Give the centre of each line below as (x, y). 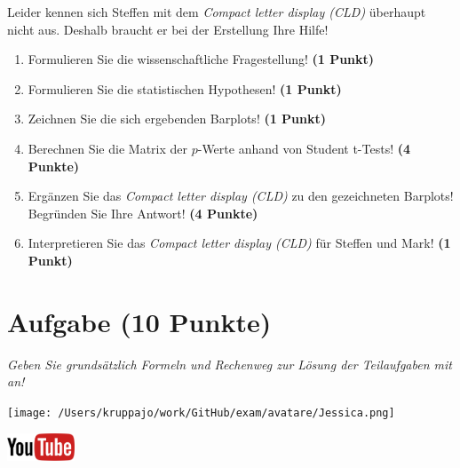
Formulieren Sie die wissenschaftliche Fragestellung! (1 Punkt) (201, 59)
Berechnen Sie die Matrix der (107, 148)
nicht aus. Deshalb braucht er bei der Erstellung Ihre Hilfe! (168, 29)
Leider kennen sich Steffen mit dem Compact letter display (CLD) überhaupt (217, 12)
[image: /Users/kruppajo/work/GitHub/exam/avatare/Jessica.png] (201, 412)
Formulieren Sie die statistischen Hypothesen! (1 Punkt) (185, 88)
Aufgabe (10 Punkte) (139, 321)
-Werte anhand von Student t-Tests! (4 (304, 148)
